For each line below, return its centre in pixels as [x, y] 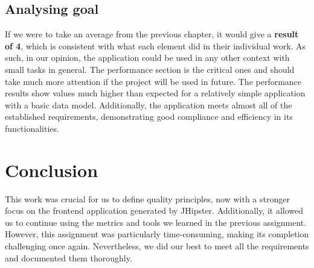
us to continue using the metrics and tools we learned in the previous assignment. [156, 222]
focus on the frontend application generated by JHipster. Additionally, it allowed [154, 210]
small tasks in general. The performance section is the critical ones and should [150, 69]
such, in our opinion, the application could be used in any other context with [147, 58]
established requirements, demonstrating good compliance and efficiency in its [149, 117]
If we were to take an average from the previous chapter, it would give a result [152, 34]
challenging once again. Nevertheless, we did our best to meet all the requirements [157, 246]
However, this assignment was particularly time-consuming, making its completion [157, 234]
